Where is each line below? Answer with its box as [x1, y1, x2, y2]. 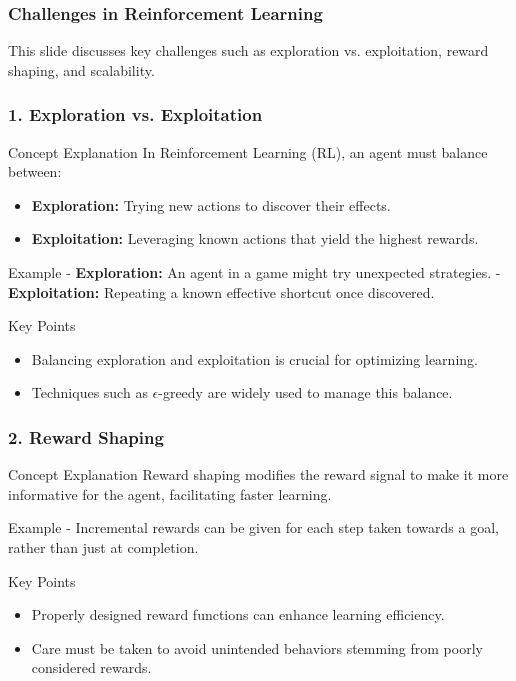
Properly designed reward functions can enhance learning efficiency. [31, 604, 445, 625]
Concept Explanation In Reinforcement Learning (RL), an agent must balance [8, 141, 488, 162]
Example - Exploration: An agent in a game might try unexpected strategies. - [8, 262, 501, 282]
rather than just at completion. [8, 536, 199, 557]
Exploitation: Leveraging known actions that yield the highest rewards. [31, 228, 479, 249]
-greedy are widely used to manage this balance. [158, 382, 453, 403]
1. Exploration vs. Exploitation [8, 102, 263, 127]
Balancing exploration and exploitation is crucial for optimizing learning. [31, 348, 478, 369]
